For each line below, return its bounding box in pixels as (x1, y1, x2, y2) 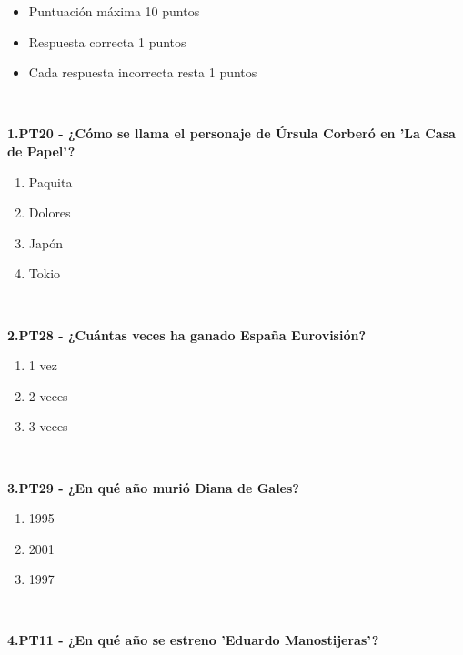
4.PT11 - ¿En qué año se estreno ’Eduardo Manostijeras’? (7, 630, 379, 650)
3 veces (28, 417, 68, 436)
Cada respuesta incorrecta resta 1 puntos (28, 63, 257, 82)
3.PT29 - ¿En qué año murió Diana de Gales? (7, 478, 299, 497)
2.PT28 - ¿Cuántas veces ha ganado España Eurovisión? (7, 325, 367, 344)
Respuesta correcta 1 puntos (28, 32, 186, 51)
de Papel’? (7, 141, 75, 160)
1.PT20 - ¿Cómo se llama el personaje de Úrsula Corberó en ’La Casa (7, 124, 456, 143)
